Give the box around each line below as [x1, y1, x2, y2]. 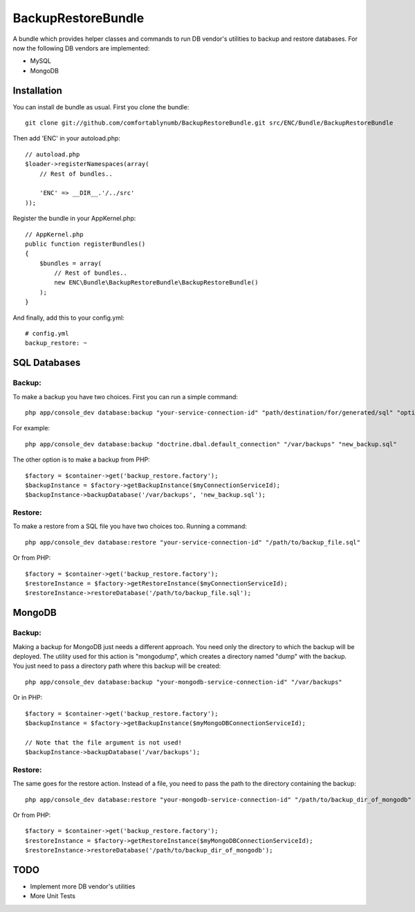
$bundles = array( [39, 259, 102, 267]
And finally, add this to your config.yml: [12, 313, 124, 322]
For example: [12, 424, 50, 432]
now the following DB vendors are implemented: [12, 44, 150, 52]
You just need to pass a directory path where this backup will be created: [12, 662, 221, 671]
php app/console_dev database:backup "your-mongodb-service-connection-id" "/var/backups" [25, 678, 342, 686]
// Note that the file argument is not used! [25, 738, 183, 747]
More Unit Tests [30, 892, 76, 900]
